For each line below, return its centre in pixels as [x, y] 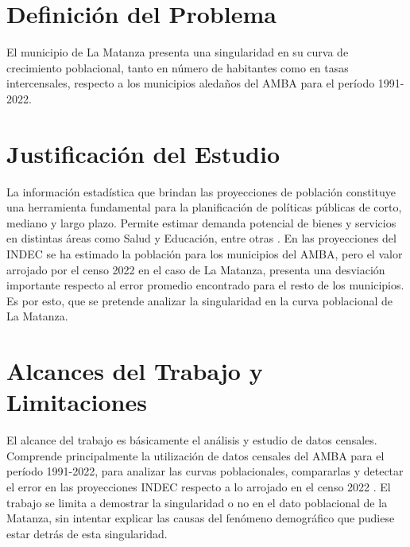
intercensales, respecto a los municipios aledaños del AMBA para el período [191, 83]
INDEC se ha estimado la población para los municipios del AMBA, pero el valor [205, 254]
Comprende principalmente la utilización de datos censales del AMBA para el [195, 455]
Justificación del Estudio [143, 153]
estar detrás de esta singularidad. [87, 533]
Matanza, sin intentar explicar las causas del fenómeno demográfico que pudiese [201, 518]
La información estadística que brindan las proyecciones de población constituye [201, 191]
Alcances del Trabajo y [135, 371]
